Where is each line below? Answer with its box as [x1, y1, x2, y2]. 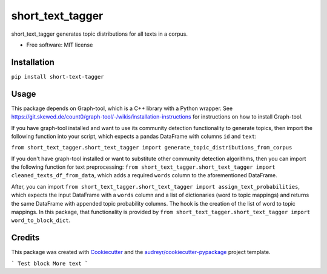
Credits [11, 233, 40, 243]
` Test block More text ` [11, 260, 88, 267]
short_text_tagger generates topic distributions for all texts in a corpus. [11, 30, 188, 38]
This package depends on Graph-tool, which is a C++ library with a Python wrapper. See [11, 105, 233, 112]
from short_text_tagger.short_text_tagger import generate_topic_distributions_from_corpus [11, 144, 292, 151]
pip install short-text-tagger [11, 73, 104, 80]
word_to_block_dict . [11, 217, 71, 224]
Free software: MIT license [26, 41, 93, 48]
